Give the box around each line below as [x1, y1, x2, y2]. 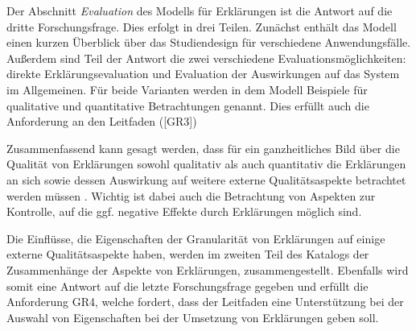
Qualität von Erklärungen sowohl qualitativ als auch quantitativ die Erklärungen [6, 155, 406, 172]
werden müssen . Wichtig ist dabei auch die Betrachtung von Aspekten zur [6, 187, 376, 204]
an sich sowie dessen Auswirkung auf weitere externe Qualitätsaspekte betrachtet [6, 171, 406, 188]
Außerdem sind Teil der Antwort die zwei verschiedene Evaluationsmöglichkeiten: [6, 49, 406, 66]
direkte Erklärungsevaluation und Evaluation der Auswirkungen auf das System [6, 65, 400, 82]
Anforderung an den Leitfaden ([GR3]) [6, 113, 197, 130]
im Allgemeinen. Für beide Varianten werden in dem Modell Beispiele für [6, 81, 368, 97]
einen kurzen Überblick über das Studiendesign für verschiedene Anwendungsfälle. [6, 34, 411, 51]
